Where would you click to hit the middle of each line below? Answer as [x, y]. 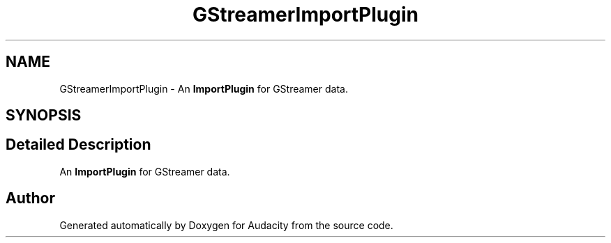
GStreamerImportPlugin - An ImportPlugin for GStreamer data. [204, 88]
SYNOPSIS [44, 116]
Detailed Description [78, 145]
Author [30, 198]
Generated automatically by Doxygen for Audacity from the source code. [226, 225]
